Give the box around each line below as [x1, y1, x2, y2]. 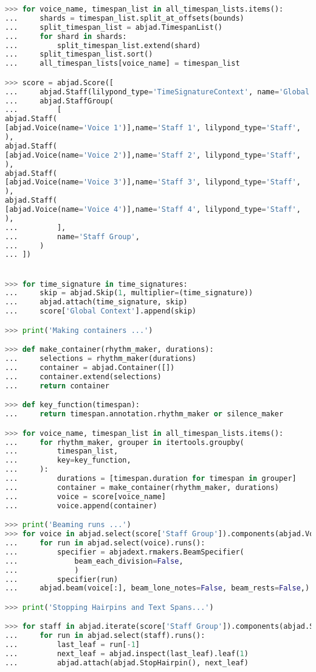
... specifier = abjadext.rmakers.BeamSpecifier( [5, 547, 244, 556]
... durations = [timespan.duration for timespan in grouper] [5, 474, 297, 483]
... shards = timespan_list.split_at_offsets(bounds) [5, 13, 244, 23]
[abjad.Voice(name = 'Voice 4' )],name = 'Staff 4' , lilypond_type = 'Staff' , [5, 205, 301, 214]
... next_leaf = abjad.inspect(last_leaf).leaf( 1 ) [5, 649, 249, 659]
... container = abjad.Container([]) [5, 363, 175, 373]
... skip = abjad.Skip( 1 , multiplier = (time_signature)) [5, 289, 253, 298]
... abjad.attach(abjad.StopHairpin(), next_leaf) [5, 658, 249, 667]
